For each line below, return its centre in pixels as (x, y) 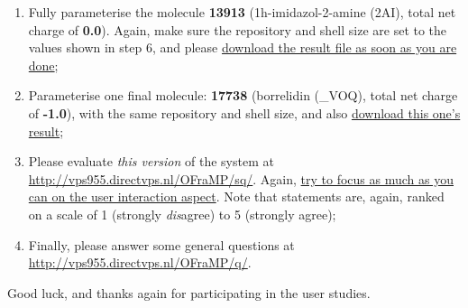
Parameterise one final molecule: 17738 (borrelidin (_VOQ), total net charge (243, 95)
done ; (43, 65)
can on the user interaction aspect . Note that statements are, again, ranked (236, 196)
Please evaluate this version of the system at (151, 161)
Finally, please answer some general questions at (161, 244)
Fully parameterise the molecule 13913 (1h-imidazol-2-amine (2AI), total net (242, 12)
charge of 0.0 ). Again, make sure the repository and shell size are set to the (238, 29)
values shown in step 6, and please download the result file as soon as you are (243, 47)
